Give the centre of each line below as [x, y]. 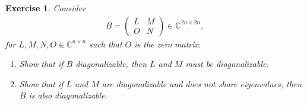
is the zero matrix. [168, 44]
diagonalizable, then [111, 64]
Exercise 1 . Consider [46, 8]
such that [106, 44]
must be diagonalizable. [227, 64]
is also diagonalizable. [68, 95]
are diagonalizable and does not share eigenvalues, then [202, 83]
